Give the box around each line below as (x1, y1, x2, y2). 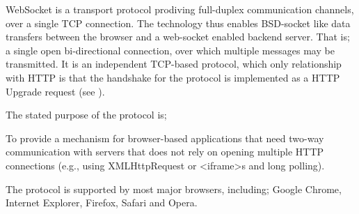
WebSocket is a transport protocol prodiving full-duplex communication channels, (6, 2, 354, 16)
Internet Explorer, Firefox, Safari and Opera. (6, 195, 198, 210)
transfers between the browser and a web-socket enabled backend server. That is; (6, 29, 350, 44)
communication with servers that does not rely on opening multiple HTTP (6, 144, 324, 159)
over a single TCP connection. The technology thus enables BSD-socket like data (6, 15, 351, 30)
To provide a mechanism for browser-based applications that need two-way (6, 130, 324, 145)
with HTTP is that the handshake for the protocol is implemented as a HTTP (6, 70, 340, 84)
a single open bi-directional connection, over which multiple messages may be (6, 43, 335, 57)
